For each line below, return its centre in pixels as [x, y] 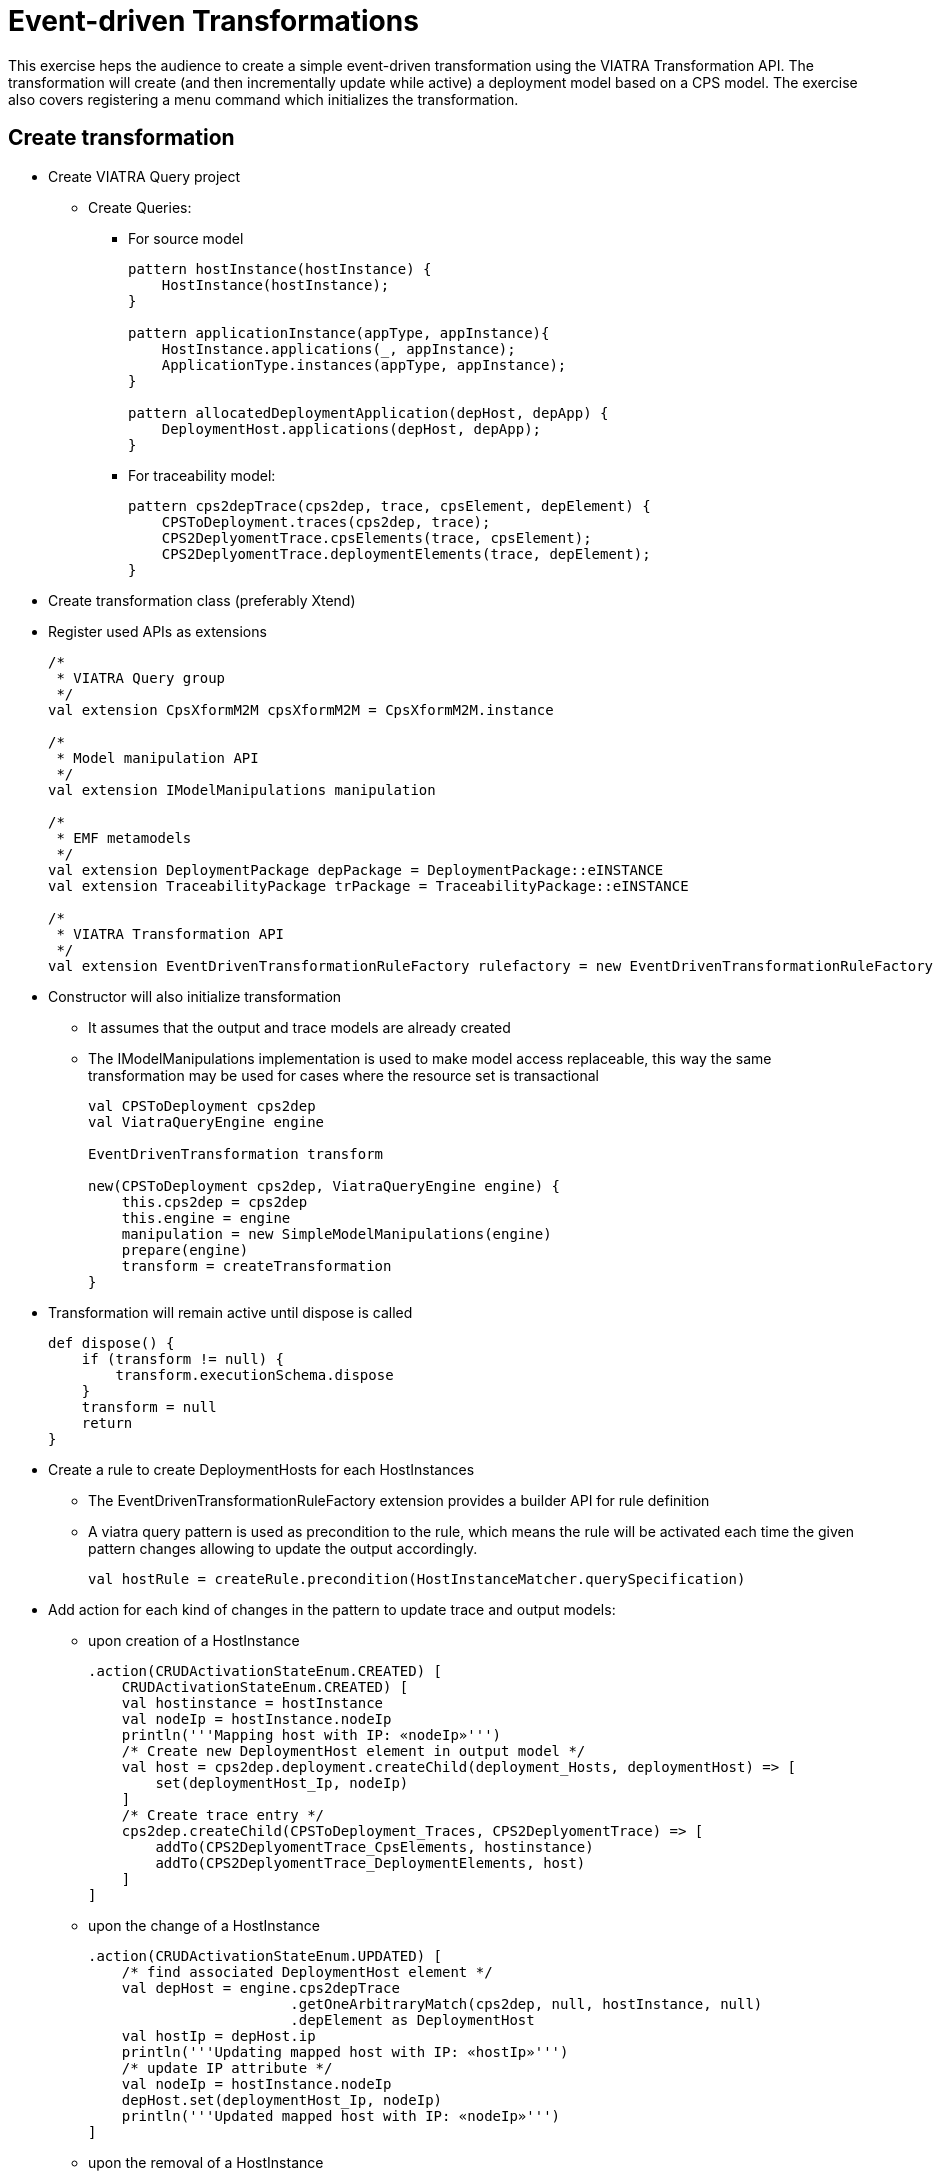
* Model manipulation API [157, 757]
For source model [186, 238]
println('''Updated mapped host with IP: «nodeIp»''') [341, 2115]
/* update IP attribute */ [227, 2067]
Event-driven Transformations [213, 21]
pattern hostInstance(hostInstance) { [280, 268]
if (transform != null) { [183, 1358]
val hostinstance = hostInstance [252, 1702]
